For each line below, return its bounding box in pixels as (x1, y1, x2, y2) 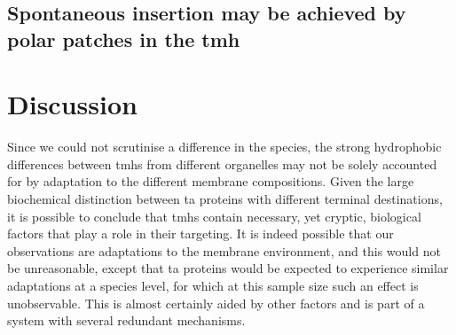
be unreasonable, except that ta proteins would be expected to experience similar (7, 259, 449, 277)
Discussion (7, 86, 138, 122)
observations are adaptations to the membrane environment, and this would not (7, 241, 441, 260)
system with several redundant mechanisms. (7, 311, 246, 330)
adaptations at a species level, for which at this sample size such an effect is (7, 277, 419, 295)
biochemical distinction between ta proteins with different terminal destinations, (7, 190, 443, 208)
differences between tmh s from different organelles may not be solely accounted (7, 154, 437, 173)
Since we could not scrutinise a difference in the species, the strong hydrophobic (7, 137, 442, 156)
